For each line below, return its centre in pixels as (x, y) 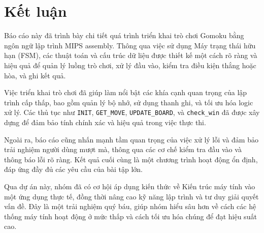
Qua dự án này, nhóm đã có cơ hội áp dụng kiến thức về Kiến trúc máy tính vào (130, 186)
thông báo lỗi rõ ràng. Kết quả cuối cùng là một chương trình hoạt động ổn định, (131, 159)
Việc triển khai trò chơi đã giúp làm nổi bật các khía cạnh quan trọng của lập (126, 92)
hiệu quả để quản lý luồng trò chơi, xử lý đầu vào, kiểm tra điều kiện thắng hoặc (130, 65)
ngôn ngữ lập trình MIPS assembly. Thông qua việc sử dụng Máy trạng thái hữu (130, 45)
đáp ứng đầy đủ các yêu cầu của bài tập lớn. (74, 169)
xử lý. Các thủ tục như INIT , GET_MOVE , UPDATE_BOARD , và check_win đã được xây (132, 112)
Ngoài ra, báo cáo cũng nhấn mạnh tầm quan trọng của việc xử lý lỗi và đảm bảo (131, 139)
